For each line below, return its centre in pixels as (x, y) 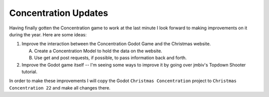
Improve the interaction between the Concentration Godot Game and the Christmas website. (116, 44)
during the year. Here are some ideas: (48, 34)
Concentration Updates (59, 13)
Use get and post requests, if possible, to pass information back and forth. (110, 58)
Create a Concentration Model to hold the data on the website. (98, 51)
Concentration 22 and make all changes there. (60, 88)
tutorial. (29, 72)
